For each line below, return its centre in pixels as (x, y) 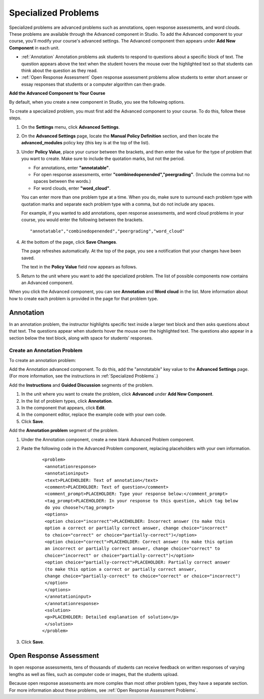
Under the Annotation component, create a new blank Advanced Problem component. (108, 439)
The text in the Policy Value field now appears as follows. (79, 267)
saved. (28, 258)
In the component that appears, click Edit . (64, 408)
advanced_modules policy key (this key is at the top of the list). (86, 143)
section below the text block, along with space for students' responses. (81, 338)
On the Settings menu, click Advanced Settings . (70, 127)
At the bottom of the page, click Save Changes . (69, 242)
